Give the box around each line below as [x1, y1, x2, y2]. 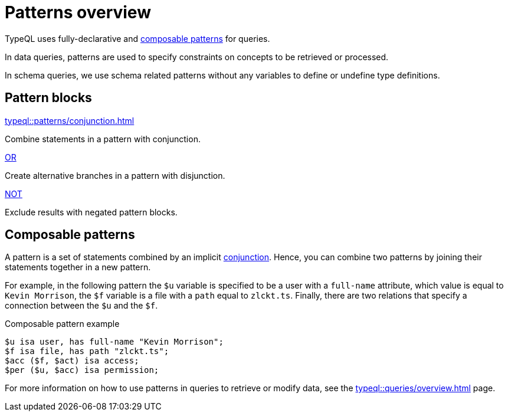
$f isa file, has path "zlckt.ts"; [5, 346, 169, 356]
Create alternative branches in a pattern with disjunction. [5, 170, 225, 181]
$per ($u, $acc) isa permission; [5, 365, 159, 375]
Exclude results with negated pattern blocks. [5, 207, 178, 217]
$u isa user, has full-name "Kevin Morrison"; [5, 337, 224, 347]
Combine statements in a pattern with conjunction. [5, 133, 201, 144]
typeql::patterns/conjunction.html [5, 115, 135, 126]
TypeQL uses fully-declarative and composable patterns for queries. [5, 33, 270, 44]
